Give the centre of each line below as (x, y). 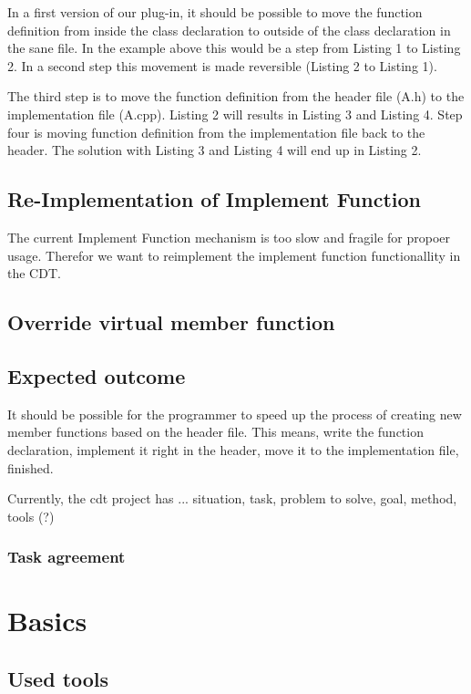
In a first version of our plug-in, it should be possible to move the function (215, 12)
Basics (47, 621)
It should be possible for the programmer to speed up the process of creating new (235, 414)
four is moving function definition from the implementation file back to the (216, 132)
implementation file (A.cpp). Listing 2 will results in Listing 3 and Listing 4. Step (235, 114)
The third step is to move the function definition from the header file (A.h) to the (236, 96)
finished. (31, 467)
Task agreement (67, 557)
